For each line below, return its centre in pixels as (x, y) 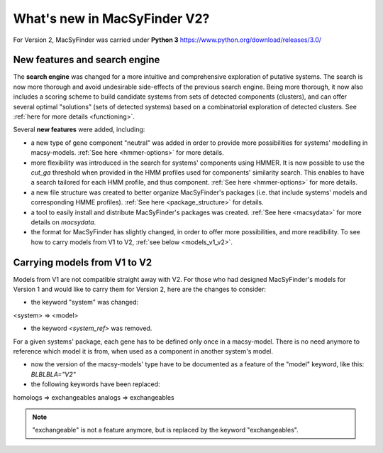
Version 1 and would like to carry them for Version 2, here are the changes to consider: (139, 289)
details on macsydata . (63, 222)
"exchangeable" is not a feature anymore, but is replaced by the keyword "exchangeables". (165, 430)
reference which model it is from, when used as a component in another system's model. (143, 351)
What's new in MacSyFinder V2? (111, 18)
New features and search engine (87, 60)
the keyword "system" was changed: (85, 302)
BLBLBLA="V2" (53, 374)
